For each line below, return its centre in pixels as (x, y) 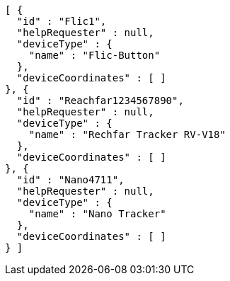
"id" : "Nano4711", (70, 180)
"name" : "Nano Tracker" (97, 214)
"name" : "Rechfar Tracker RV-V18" (127, 134)
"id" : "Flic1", (62, 21)
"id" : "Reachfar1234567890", (100, 101)
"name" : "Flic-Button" (94, 55)
